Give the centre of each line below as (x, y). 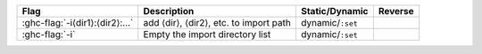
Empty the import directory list (207, 34)
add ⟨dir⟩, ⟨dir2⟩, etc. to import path (217, 23)
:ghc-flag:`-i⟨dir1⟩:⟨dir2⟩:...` (78, 23)
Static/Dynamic (334, 11)
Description (169, 11)
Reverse (396, 11)
